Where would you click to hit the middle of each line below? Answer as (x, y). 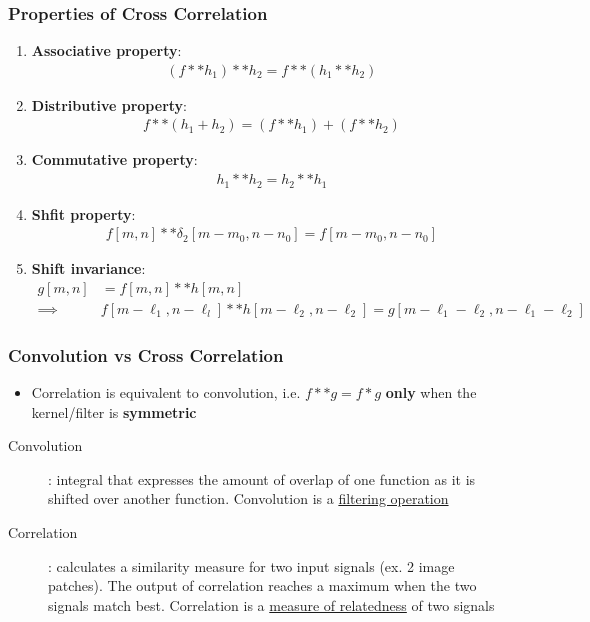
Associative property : (106, 50)
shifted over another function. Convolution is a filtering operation (248, 498)
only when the (431, 392)
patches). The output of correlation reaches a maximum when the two (262, 585)
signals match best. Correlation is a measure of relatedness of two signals (271, 604)
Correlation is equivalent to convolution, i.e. (166, 392)
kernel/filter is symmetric (114, 411)
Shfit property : (83, 213)
